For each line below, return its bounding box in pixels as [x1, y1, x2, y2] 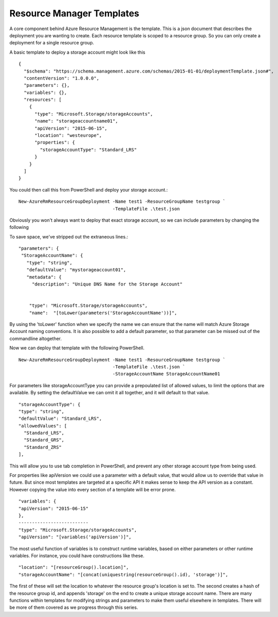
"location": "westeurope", [34, 133, 102, 138]
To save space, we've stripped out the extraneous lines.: [9, 233, 129, 240]
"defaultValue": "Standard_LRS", [18, 416, 102, 421]
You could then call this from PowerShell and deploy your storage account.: [9, 186, 168, 193]
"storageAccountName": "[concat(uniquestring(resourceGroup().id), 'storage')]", [18, 572, 229, 577]
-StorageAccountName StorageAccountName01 [112, 371, 220, 377]
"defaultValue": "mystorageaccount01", [26, 267, 127, 273]
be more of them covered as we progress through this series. [9, 604, 138, 610]
